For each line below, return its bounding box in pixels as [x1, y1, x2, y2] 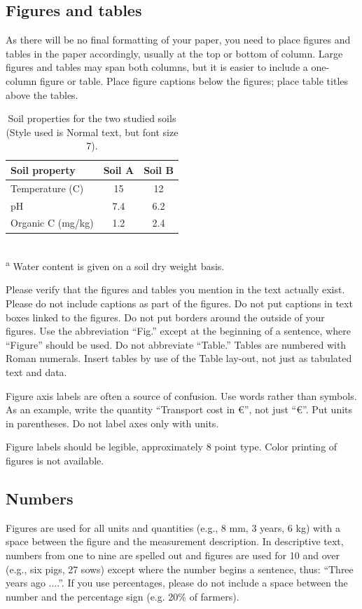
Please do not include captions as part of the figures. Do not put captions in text [6, 296, 353, 311]
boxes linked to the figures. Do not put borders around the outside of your [6, 309, 325, 324]
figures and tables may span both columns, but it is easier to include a [6, 60, 308, 74]
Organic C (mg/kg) [11, 215, 94, 230]
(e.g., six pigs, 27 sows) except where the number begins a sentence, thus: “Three [6, 561, 354, 576]
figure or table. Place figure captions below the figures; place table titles [39, 73, 349, 88]
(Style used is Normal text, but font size [6, 124, 179, 139]
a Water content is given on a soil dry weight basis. [6, 257, 225, 273]
